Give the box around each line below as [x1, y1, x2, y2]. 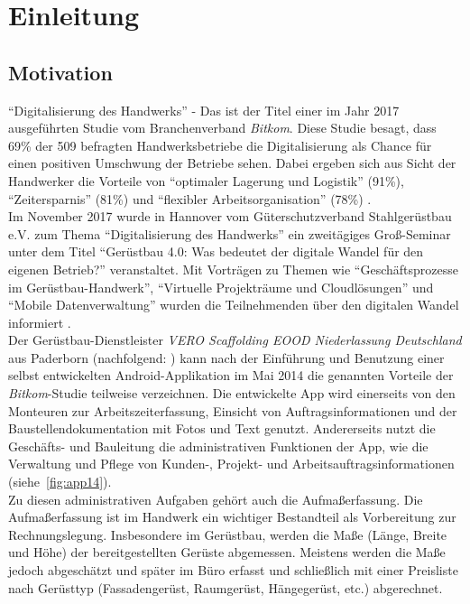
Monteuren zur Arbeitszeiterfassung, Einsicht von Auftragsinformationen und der [8, 401, 457, 420]
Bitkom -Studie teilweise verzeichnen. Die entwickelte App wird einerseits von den [8, 384, 456, 403]
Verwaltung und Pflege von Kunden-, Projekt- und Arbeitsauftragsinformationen [8, 454, 455, 473]
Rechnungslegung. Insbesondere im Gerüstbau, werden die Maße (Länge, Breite [8, 525, 447, 544]
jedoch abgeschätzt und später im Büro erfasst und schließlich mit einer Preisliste [8, 561, 458, 580]
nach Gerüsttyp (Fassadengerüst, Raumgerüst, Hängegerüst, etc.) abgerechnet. [8, 578, 443, 597]
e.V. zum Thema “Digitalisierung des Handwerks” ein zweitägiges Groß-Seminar [8, 224, 451, 243]
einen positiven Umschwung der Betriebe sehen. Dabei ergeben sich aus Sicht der [8, 153, 456, 172]
